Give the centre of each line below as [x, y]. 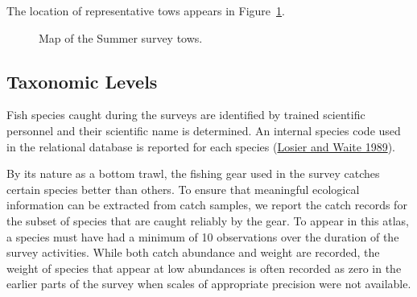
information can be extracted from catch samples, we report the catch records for [207, 205]
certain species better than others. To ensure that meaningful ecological [183, 189]
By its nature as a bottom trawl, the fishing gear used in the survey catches [193, 173]
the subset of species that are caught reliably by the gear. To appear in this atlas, [208, 220]
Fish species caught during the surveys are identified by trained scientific [186, 115]
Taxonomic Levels [82, 81]
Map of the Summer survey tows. [121, 37]
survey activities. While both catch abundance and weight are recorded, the [193, 252]
